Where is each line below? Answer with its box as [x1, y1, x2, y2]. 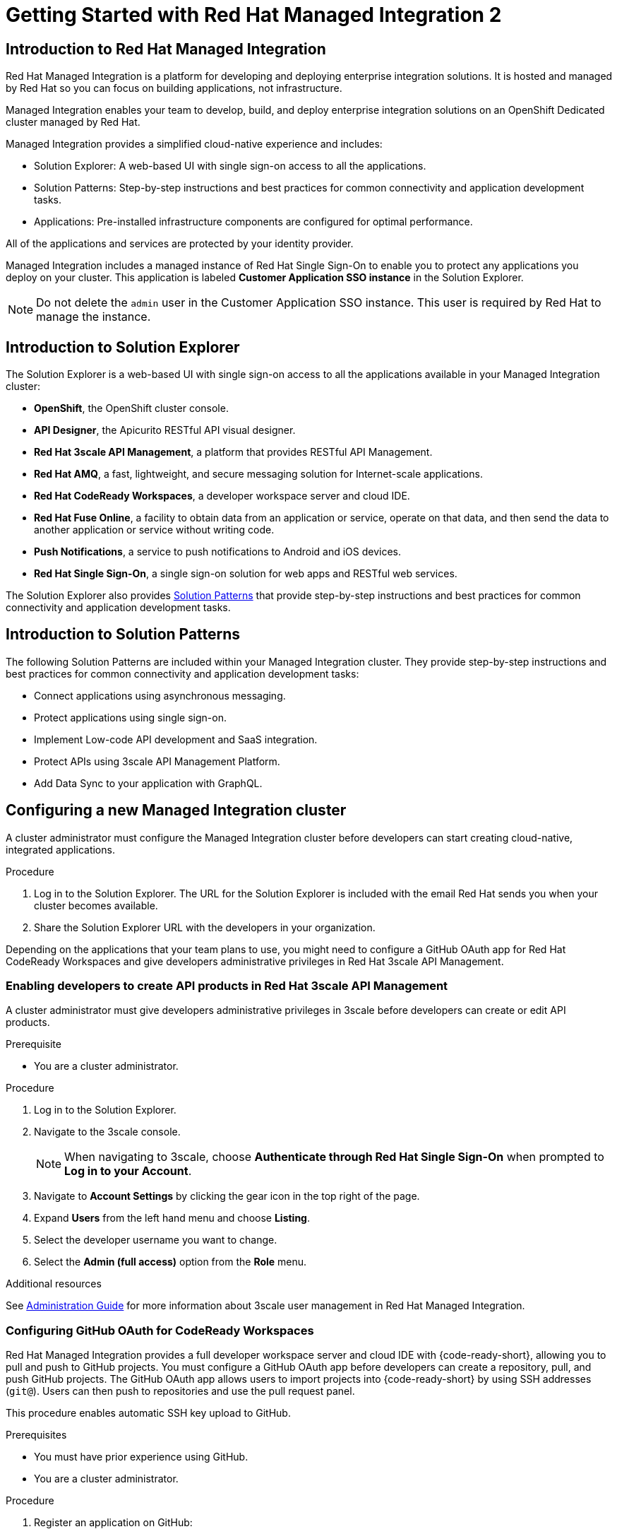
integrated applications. [6, 843, 115, 856]
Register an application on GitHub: [34, 1516, 193, 1529]
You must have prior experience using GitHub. [34, 1451, 248, 1463]
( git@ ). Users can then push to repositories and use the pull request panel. [6, 1385, 355, 1398]
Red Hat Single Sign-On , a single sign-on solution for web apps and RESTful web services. [34, 567, 457, 580]
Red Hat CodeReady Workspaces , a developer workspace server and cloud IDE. [34, 490, 410, 502]
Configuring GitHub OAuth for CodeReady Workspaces [6, 1323, 314, 1338]
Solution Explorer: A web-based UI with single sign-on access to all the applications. [34, 160, 426, 172]
